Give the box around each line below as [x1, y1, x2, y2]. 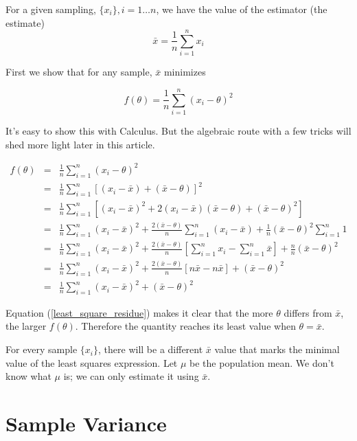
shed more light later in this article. [5, 137, 155, 151]
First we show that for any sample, [5, 65, 152, 79]
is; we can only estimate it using [63, 369, 199, 383]
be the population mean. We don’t [189, 355, 334, 370]
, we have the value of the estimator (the [156, 2, 327, 16]
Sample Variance [5, 409, 167, 438]
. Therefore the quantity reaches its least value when [75, 319, 296, 333]
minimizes [163, 65, 206, 79]
